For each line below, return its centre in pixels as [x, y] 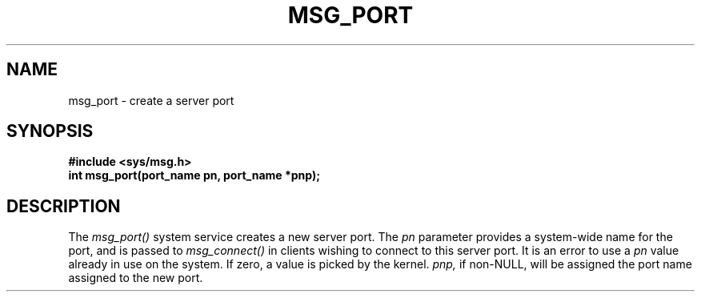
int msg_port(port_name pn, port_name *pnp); [194, 175]
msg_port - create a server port [151, 100]
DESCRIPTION [64, 206]
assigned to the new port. [136, 278]
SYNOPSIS [50, 131]
